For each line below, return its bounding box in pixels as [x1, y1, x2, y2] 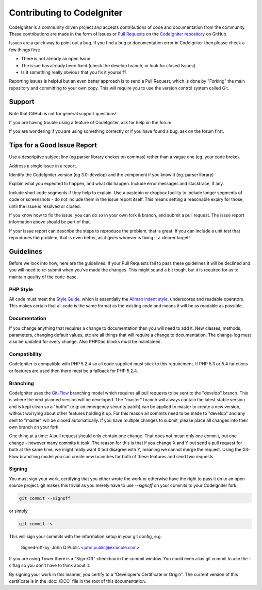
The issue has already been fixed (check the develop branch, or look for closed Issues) [21, 62, 196, 68]
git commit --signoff [19, 496, 71, 501]
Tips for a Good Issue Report [9, 141, 97, 149]
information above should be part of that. [9, 219, 91, 225]
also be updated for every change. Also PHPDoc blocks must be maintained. [9, 339, 162, 345]
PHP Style [9, 286, 33, 293]
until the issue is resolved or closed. [9, 203, 81, 209]
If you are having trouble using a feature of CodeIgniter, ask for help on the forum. [9, 119, 173, 125]
